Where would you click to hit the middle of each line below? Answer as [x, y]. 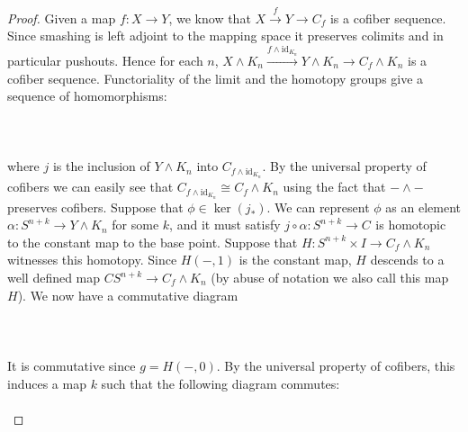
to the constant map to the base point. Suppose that [153, 242]
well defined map [54, 277]
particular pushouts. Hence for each [105, 60]
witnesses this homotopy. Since [92, 260]
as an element [423, 207]
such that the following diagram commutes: [220, 383]
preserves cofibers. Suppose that [95, 207]
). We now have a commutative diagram [128, 295]
